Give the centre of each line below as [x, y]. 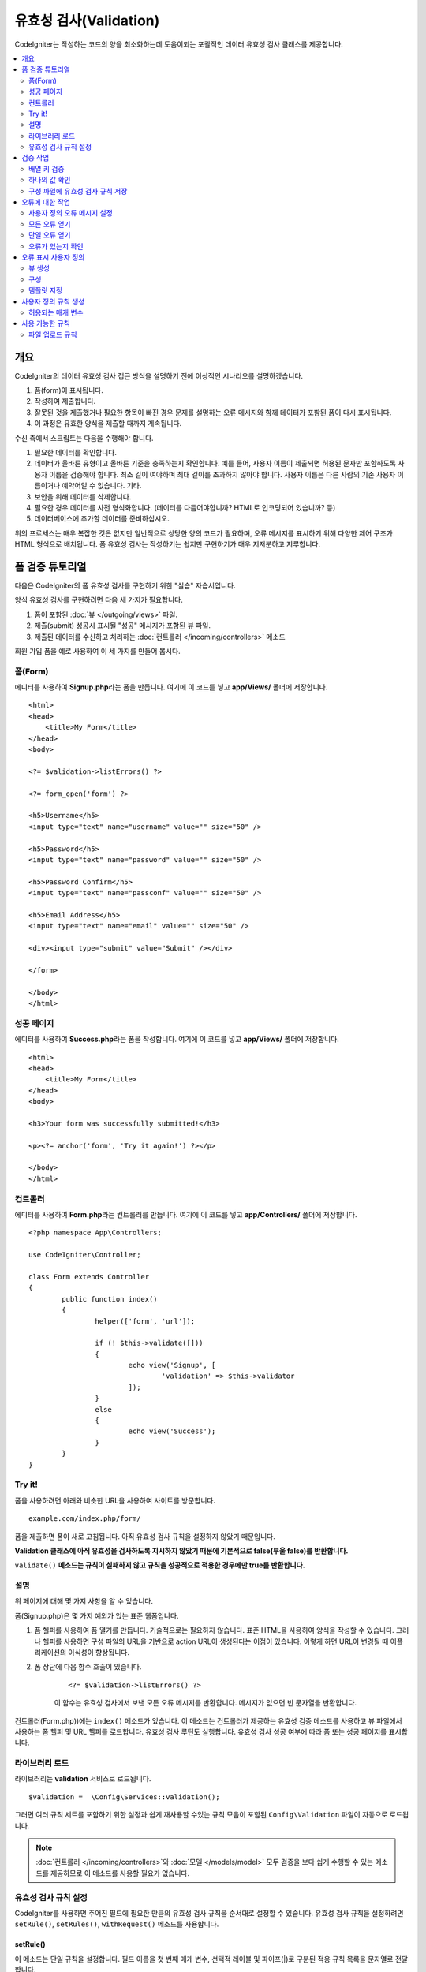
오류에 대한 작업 [46, 202]
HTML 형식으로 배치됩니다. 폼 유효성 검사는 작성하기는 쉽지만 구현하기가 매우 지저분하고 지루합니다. [168, 544]
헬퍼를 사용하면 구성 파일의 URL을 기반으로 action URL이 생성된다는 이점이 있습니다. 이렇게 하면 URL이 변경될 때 [215, 1641]
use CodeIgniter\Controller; [85, 1255]
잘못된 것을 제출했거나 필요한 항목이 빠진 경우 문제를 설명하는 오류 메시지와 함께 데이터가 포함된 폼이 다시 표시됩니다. [213, 412]
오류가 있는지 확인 [56, 246]
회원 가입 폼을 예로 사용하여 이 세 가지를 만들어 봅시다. [97, 651]
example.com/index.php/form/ [85, 1519]
